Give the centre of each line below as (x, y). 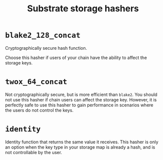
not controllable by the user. (34, 152)
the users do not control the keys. (39, 110)
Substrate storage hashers (83, 9)
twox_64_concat (36, 82)
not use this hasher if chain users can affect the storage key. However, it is (81, 99)
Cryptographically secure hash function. (46, 48)
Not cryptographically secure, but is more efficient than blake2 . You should (81, 95)
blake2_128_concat (43, 35)
